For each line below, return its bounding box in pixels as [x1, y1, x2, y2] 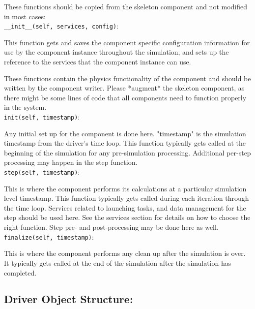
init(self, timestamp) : [4, 112, 80, 122]
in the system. [4, 102, 47, 112]
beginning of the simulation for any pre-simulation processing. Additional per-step [4, 147, 251, 157]
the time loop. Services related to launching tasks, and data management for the [4, 202, 246, 213]
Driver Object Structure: [4, 291, 133, 307]
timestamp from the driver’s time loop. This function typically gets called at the [4, 138, 246, 148]
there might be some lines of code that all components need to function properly [4, 92, 247, 102]
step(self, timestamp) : [4, 167, 80, 177]
